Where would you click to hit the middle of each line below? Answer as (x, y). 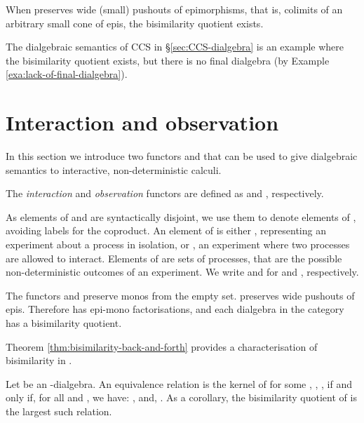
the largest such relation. (59, 411)
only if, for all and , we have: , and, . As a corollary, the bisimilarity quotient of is (181, 397)
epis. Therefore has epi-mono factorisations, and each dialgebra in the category (175, 309)
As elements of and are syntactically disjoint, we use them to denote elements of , (181, 216)
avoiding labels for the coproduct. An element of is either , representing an (166, 230)
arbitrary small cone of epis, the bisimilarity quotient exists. (135, 23)
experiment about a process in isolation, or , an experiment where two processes (178, 244)
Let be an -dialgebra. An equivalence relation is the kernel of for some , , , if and (179, 383)
